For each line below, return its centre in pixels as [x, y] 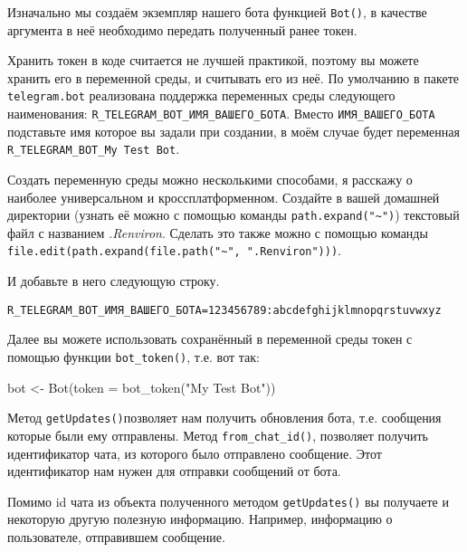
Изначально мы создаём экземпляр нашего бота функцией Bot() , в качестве [217, 12]
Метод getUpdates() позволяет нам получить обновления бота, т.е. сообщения [224, 418]
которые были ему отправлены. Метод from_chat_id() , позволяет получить [218, 435]
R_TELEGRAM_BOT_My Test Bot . [94, 149]
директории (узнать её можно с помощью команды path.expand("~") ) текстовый [233, 215]
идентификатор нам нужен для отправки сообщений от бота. [174, 471]
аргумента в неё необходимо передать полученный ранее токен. [182, 29]
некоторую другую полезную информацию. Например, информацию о [200, 519]
